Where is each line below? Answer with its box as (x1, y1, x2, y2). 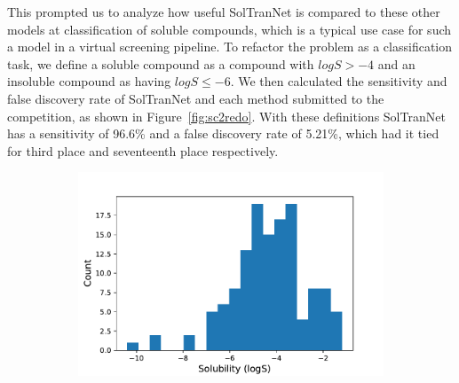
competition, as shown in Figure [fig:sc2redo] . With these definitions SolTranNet (7, 106, 446, 125)
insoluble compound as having (7, 72, 171, 90)
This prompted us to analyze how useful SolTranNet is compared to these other (7, 3, 440, 20)
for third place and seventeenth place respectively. (7, 141, 279, 160)
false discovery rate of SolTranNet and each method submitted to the (7, 89, 384, 107)
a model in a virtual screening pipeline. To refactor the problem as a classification (7, 37, 453, 56)
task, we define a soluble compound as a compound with (7, 54, 314, 73)
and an (377, 54, 415, 73)
